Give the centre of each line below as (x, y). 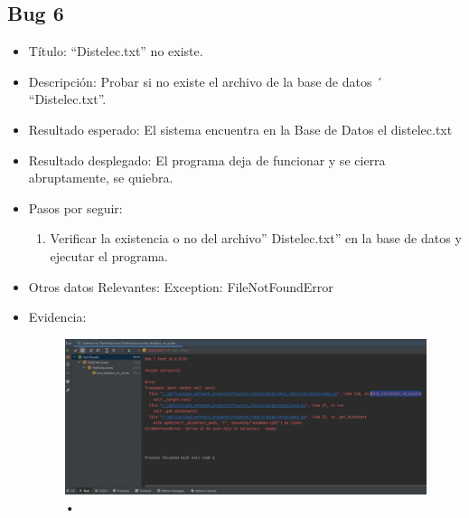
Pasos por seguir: (75, 207)
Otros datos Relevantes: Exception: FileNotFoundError (181, 286)
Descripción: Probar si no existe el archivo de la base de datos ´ (206, 81)
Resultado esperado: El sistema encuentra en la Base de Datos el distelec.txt (240, 129)
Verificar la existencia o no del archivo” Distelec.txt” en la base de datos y (256, 238)
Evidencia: (57, 317)
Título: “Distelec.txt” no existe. (116, 51)
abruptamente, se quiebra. (101, 178)
